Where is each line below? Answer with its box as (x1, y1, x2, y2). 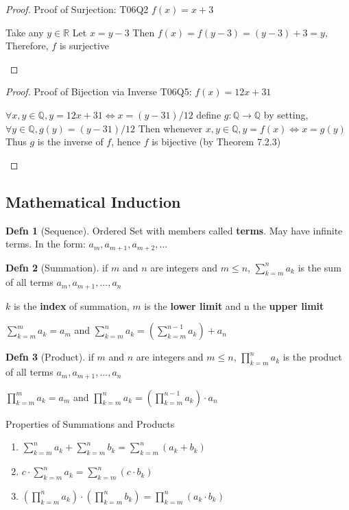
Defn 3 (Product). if (5, 350, 94, 364)
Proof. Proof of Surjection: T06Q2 (5, 2, 149, 16)
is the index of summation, (13, 298, 130, 313)
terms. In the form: (5, 236, 86, 251)
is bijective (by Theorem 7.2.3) (152, 134, 281, 149)
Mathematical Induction (5, 191, 181, 212)
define (196, 107, 221, 121)
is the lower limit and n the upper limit (144, 298, 324, 313)
